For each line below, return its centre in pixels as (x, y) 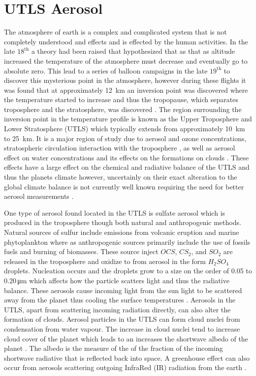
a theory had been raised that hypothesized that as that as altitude (133, 51)
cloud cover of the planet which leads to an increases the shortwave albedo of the (126, 338)
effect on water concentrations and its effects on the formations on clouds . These (127, 157)
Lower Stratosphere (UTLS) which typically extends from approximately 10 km (125, 129)
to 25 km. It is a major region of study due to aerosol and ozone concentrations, (125, 138)
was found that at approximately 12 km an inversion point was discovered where (126, 90)
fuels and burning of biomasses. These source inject (81, 251)
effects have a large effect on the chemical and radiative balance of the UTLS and (127, 167)
